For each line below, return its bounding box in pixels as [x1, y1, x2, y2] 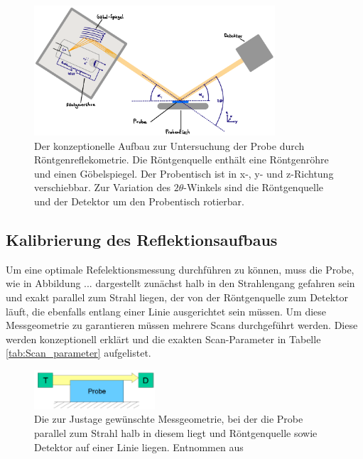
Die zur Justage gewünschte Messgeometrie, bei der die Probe [34, 411, 303, 426]
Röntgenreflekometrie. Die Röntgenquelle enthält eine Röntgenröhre [34, 152, 329, 167]
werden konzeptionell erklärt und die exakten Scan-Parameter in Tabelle [6, 331, 321, 346]
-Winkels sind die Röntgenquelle [183, 180, 324, 195]
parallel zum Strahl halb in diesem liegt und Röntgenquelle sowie [34, 425, 318, 440]
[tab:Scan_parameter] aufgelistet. [6, 345, 151, 360]
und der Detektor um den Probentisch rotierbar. [34, 193, 244, 208]
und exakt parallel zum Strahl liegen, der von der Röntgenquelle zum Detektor [6, 289, 349, 304]
